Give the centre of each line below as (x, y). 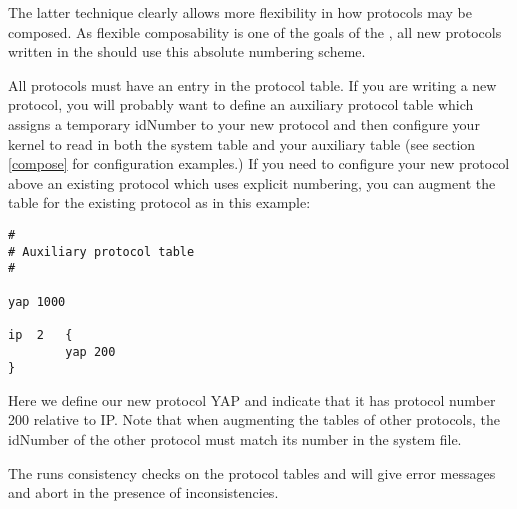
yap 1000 (37, 301)
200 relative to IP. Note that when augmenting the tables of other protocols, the (254, 419)
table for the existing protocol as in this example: (159, 202)
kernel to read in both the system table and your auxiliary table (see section (242, 143)
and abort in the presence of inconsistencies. (143, 492)
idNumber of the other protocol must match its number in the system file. (235, 439)
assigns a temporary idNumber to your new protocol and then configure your (244, 123)
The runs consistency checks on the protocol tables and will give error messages (252, 472)
